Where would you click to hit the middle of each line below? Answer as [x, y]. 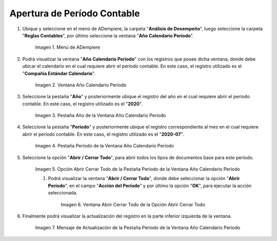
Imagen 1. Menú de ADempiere [67, 47]
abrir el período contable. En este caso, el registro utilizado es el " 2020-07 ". [103, 134]
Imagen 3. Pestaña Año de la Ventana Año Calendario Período [101, 116]
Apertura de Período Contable [75, 13]
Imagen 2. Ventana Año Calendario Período [81, 85]
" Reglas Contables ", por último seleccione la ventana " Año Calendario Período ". [108, 35]
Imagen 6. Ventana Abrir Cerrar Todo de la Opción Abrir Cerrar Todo [133, 204]
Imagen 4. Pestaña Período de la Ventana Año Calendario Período [105, 146]
